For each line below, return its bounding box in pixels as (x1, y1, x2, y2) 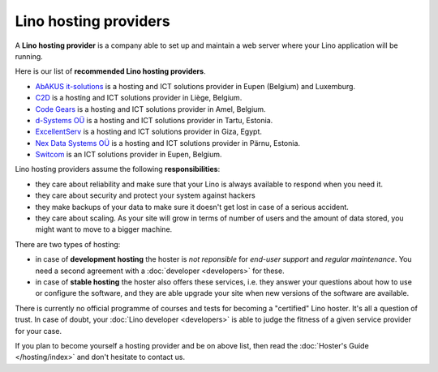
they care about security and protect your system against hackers (35, 190, 255, 200)
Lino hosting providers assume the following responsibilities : (15, 165, 221, 174)
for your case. (15, 326, 62, 336)
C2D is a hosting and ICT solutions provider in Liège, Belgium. (35, 93, 243, 103)
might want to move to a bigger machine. (35, 224, 173, 234)
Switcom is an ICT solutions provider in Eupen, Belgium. (35, 150, 222, 160)
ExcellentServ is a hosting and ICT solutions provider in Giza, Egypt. (35, 126, 263, 137)
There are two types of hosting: (15, 239, 121, 249)
